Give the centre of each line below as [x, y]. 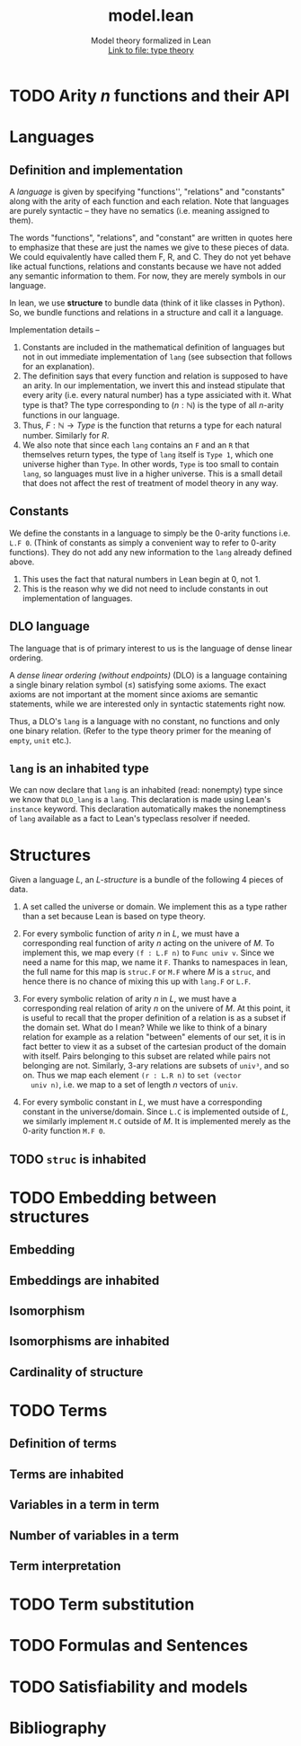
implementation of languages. [77, 598]
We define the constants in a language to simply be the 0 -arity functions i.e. [150, 533]
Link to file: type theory [151, 49]
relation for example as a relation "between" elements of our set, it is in [154, 1037]
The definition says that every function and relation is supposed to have [155, 376]
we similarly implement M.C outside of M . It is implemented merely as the [156, 1121]
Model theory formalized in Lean [151, 40]
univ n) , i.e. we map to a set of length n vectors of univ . [134, 1085]
